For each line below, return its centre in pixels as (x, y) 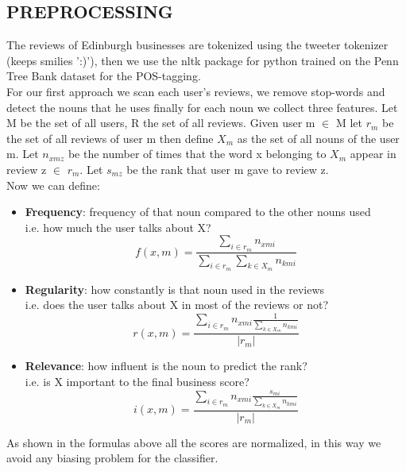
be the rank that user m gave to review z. (228, 169)
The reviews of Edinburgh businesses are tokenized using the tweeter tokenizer (197, 45)
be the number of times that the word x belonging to (197, 154)
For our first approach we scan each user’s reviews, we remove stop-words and (196, 91)
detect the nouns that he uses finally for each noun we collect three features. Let (202, 107)
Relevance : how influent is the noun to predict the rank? (166, 366)
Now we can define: (53, 185)
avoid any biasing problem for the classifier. (112, 458)
